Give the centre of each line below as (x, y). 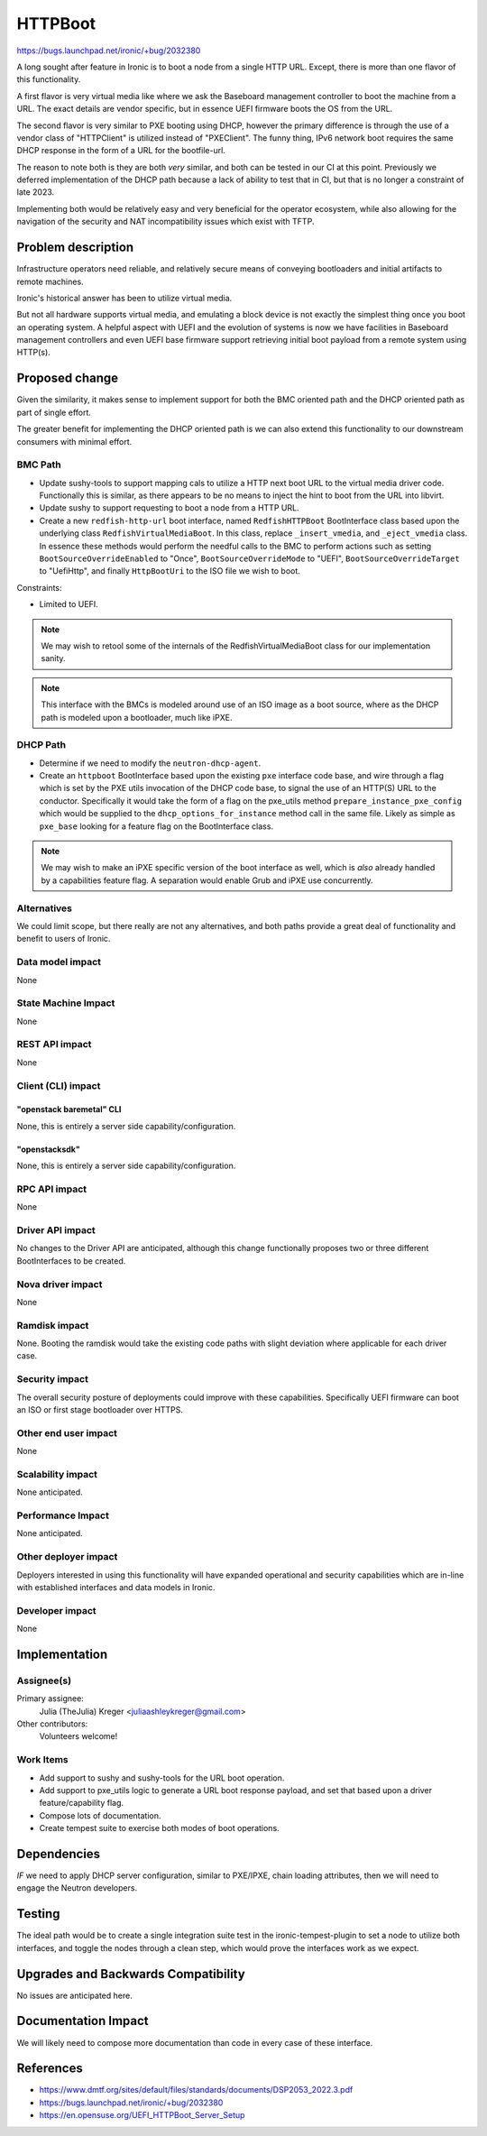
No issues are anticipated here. (74, 1995)
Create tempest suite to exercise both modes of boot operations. (159, 1828)
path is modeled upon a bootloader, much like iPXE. (137, 717)
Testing (38, 1914)
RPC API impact (52, 1189)
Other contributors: (52, 1724)
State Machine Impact (66, 1003)
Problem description (75, 248)
